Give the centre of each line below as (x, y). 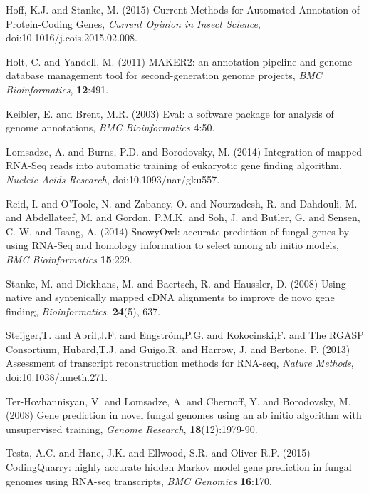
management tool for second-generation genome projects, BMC (184, 75)
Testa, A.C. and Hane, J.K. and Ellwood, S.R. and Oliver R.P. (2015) (158, 453)
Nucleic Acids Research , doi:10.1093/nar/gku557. (113, 179)
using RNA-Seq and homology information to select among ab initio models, (172, 245)
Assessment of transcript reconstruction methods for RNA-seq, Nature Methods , (180, 363)
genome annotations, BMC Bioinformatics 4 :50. (110, 127)
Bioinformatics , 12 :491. (57, 89)
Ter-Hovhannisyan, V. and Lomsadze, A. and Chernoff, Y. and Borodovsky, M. (178, 401)
